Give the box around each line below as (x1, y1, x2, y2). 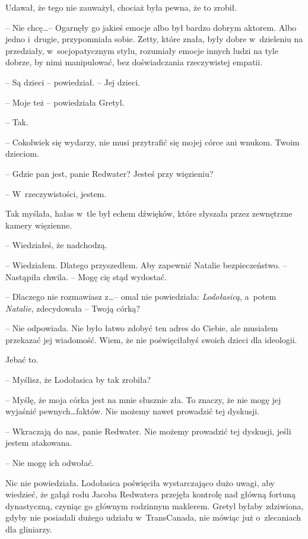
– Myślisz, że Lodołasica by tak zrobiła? (5, 373, 151, 386)
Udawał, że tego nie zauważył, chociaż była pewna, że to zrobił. (5, 1, 237, 13)
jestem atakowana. (5, 436, 72, 449)
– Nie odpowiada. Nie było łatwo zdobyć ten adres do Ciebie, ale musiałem (5, 322, 278, 334)
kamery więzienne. (5, 218, 72, 231)
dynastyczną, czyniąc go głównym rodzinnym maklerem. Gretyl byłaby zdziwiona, (5, 499, 304, 512)
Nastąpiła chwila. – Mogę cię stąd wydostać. (5, 270, 167, 283)
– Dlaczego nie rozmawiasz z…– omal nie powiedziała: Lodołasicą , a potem (5, 290, 277, 303)
